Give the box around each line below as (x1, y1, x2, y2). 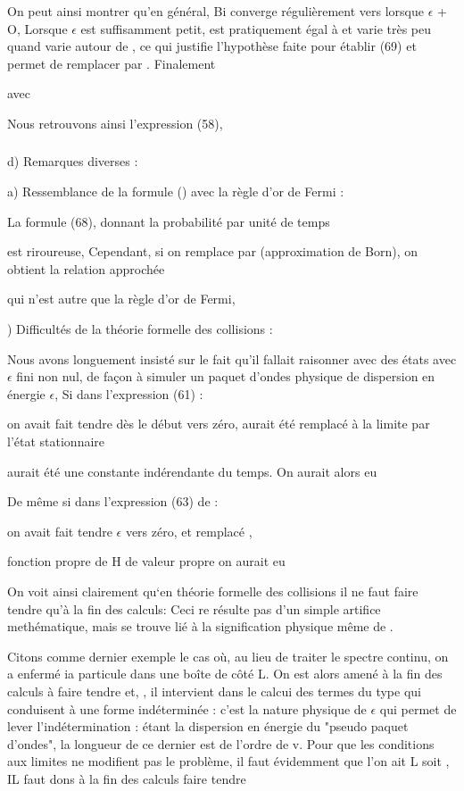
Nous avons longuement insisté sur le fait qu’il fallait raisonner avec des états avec (7, 349, 457, 368)
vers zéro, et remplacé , (125, 521, 253, 540)
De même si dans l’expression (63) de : (7, 492, 219, 511)
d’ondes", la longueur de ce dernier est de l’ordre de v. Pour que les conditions (7, 734, 435, 753)
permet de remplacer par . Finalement (7, 54, 216, 72)
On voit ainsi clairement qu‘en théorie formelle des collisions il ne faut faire (7, 581, 418, 600)
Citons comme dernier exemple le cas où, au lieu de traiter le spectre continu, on (7, 646, 449, 665)
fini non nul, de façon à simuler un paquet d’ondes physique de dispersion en (16, 367, 435, 386)
